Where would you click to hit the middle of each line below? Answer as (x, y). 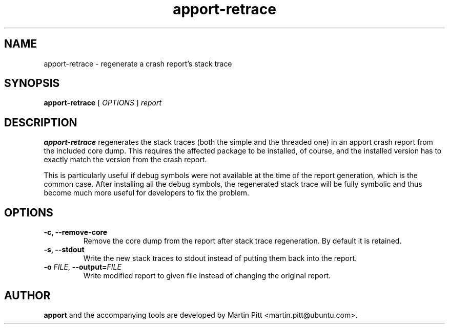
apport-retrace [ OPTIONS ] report (103, 103)
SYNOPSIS (32, 83)
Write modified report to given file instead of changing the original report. (207, 276)
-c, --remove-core (76, 232)
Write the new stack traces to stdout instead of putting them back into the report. (220, 258)
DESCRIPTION (41, 122)
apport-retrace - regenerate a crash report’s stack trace (138, 63)
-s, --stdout (64, 250)
